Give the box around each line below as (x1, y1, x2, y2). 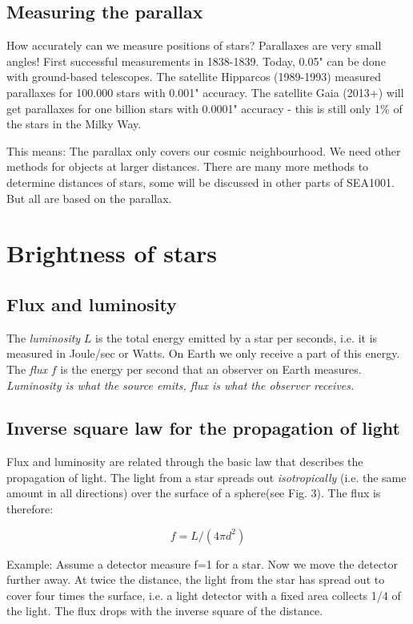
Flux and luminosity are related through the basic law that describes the (6, 453, 363, 470)
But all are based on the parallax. (6, 189, 172, 206)
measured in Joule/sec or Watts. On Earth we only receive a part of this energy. (6, 345, 400, 362)
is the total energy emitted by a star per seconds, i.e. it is (95, 329, 378, 346)
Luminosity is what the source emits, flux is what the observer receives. (6, 376, 355, 393)
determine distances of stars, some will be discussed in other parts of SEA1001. (6, 173, 395, 190)
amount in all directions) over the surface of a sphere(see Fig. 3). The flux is (6, 484, 381, 501)
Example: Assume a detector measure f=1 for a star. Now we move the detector (6, 555, 399, 572)
